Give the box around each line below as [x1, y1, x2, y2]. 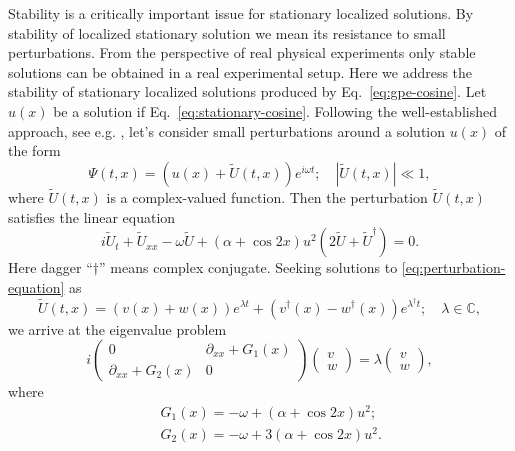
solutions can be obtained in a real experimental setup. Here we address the [8, 61, 473, 82]
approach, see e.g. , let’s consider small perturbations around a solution [8, 120, 446, 141]
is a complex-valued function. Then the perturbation [106, 186, 428, 207]
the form [8, 140, 61, 161]
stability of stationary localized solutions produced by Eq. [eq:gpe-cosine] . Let [8, 81, 487, 102]
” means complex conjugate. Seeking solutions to [99, 257, 398, 278]
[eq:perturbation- [401, 257, 506, 278]
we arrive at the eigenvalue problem [8, 318, 227, 339]
